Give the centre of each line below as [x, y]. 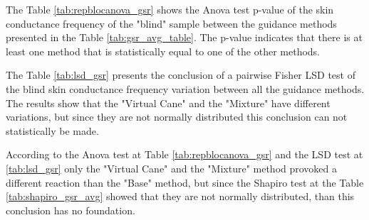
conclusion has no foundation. [71, 210]
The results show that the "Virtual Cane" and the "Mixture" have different [168, 103]
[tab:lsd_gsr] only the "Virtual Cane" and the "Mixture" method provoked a [172, 168]
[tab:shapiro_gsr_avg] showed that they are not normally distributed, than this [180, 196]
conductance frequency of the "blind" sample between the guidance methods [171, 23]
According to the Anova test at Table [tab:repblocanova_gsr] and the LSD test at [184, 154]
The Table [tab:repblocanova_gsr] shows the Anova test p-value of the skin [170, 9]
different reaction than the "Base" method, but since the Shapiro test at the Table [185, 182]
